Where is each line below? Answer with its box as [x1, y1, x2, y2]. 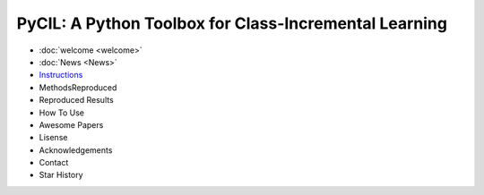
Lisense [39, 132, 68, 143]
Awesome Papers [39, 119, 104, 130]
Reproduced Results [39, 95, 114, 106]
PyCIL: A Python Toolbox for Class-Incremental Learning [16, 13, 448, 33]
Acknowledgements [39, 144, 113, 156]
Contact [39, 157, 69, 168]
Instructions [39, 70, 83, 81]
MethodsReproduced [39, 81, 117, 93]
